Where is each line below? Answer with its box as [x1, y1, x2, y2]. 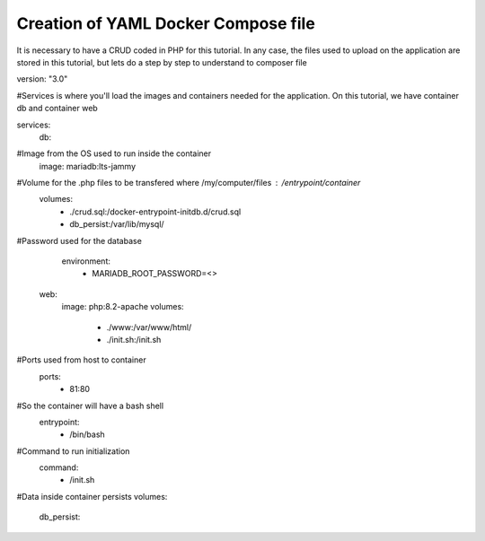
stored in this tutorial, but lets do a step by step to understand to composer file [16, 57, 307, 67]
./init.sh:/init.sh [106, 334, 162, 345]
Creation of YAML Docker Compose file [16, 13, 316, 33]
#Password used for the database [16, 235, 143, 246]
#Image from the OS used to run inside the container [16, 148, 212, 159]
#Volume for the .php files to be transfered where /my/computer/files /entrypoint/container [16, 178, 361, 188]
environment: [61, 256, 111, 266]
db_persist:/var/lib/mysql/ [69, 219, 165, 230]
